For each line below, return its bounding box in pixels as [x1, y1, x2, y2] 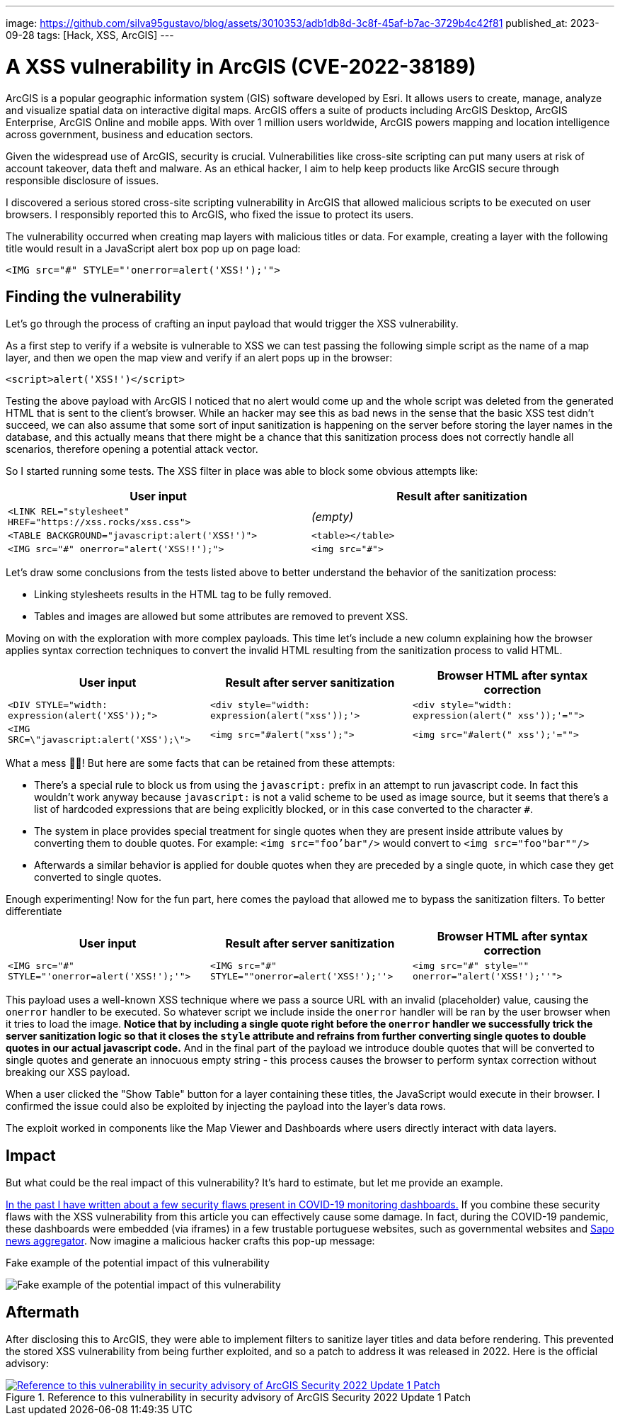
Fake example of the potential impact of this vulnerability [6, 1257, 270, 1269]
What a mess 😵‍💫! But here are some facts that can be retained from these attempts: [6, 757, 396, 770]
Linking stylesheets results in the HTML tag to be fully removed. [34, 588, 332, 601]
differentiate [6, 905, 62, 918]
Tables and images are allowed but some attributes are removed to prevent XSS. [34, 610, 408, 623]
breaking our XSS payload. [6, 1066, 130, 1079]
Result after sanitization [396, 489, 527, 504]
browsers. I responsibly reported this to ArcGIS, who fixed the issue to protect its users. [6, 208, 414, 220]
